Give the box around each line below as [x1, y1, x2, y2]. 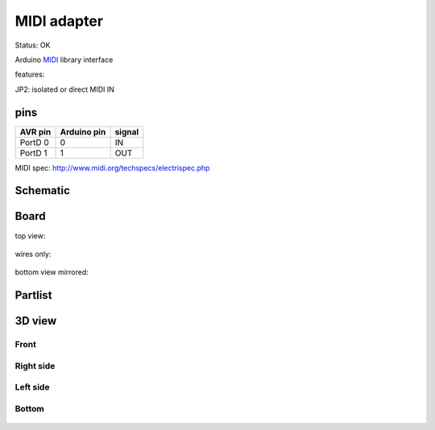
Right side [14, 360, 56, 371]
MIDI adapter [14, 12, 104, 30]
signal [114, 126, 139, 137]
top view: [14, 230, 46, 241]
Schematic [14, 184, 70, 197]
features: [14, 69, 45, 80]
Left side [14, 382, 50, 393]
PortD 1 [19, 147, 48, 159]
